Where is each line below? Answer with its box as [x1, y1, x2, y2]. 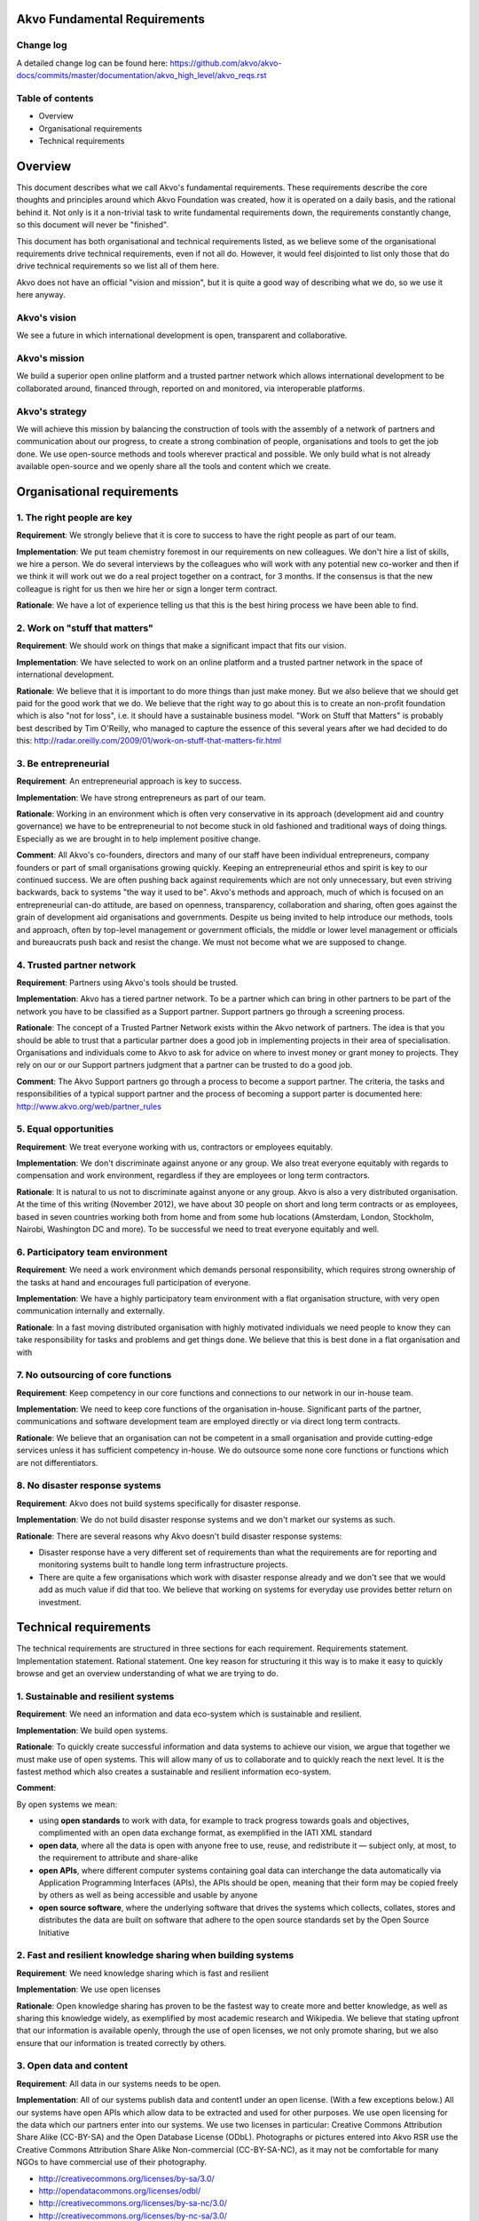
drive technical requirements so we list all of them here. [16, 260, 219, 271]
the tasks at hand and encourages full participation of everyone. [16, 1277, 251, 1287]
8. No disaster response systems [16, 1479, 161, 1492]
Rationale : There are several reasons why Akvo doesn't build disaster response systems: [16, 1531, 342, 1541]
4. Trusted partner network [16, 959, 137, 971]
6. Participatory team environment [16, 1246, 169, 1258]
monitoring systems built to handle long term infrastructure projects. [38, 1559, 288, 1570]
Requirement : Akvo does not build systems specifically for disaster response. [16, 1498, 302, 1509]
